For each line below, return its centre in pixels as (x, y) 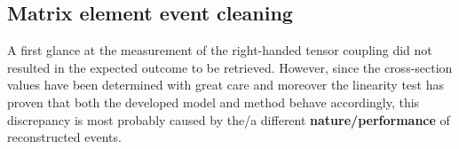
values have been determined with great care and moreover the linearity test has (226, 85)
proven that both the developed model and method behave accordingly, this (214, 102)
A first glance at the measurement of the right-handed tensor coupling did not (220, 50)
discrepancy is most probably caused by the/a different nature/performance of (229, 119)
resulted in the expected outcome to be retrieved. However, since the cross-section (230, 67)
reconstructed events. (64, 137)
